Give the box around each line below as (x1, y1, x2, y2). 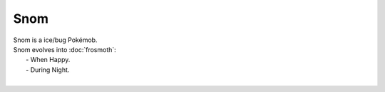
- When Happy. (26, 56, 71, 64)
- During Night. (26, 65, 70, 74)
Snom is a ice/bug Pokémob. (13, 36, 98, 44)
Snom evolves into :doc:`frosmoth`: (13, 45, 117, 53)
